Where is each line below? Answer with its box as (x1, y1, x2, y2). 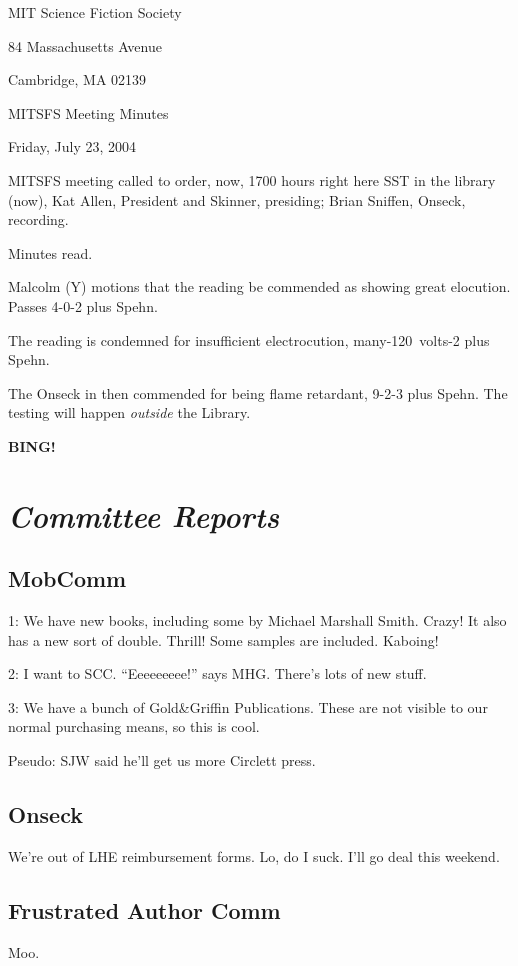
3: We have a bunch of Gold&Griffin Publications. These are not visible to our (8, 696, 488, 717)
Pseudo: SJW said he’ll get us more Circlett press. (8, 750, 316, 771)
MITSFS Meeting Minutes (8, 102, 169, 123)
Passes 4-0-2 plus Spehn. (8, 295, 158, 316)
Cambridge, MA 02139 (8, 69, 147, 90)
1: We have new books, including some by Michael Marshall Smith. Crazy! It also (8, 610, 507, 631)
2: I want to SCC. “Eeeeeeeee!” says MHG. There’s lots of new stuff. (8, 663, 427, 684)
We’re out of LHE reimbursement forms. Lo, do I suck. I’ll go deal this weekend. (8, 845, 500, 866)
